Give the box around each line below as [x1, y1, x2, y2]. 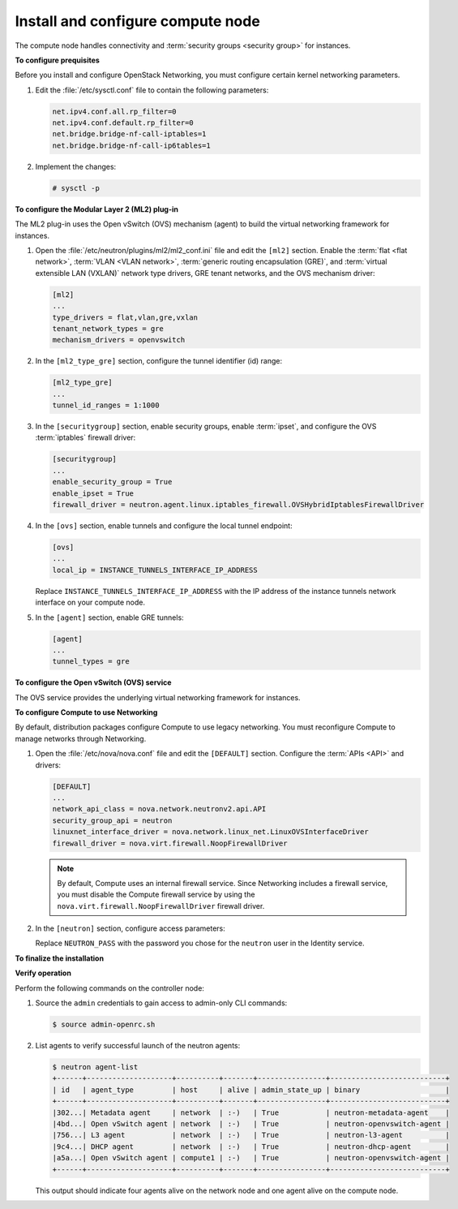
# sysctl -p [52, 183, 101, 192]
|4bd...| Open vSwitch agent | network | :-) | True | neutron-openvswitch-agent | [52, 1119, 450, 1128]
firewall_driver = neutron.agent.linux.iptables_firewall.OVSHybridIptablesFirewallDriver [52, 500, 425, 509]
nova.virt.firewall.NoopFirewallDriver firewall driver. [57, 901, 265, 910]
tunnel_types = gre [52, 657, 130, 666]
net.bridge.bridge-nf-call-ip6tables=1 [52, 140, 211, 150]
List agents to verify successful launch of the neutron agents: [35, 1041, 241, 1051]
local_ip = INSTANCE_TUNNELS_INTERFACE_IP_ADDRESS [52, 565, 259, 574]
